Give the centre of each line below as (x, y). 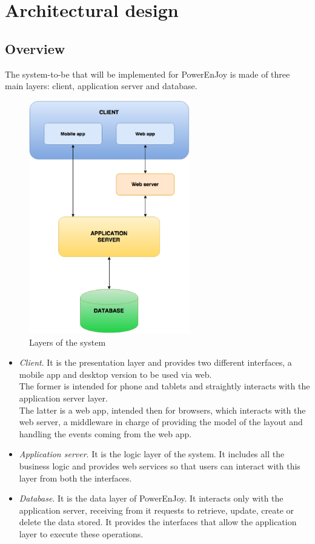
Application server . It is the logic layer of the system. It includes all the (152, 454)
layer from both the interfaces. (75, 478)
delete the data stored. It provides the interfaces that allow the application (158, 522)
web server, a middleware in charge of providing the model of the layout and (161, 422)
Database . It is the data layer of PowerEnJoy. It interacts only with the (151, 498)
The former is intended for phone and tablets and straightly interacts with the (164, 386)
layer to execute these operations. (81, 533)
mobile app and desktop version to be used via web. (115, 374)
